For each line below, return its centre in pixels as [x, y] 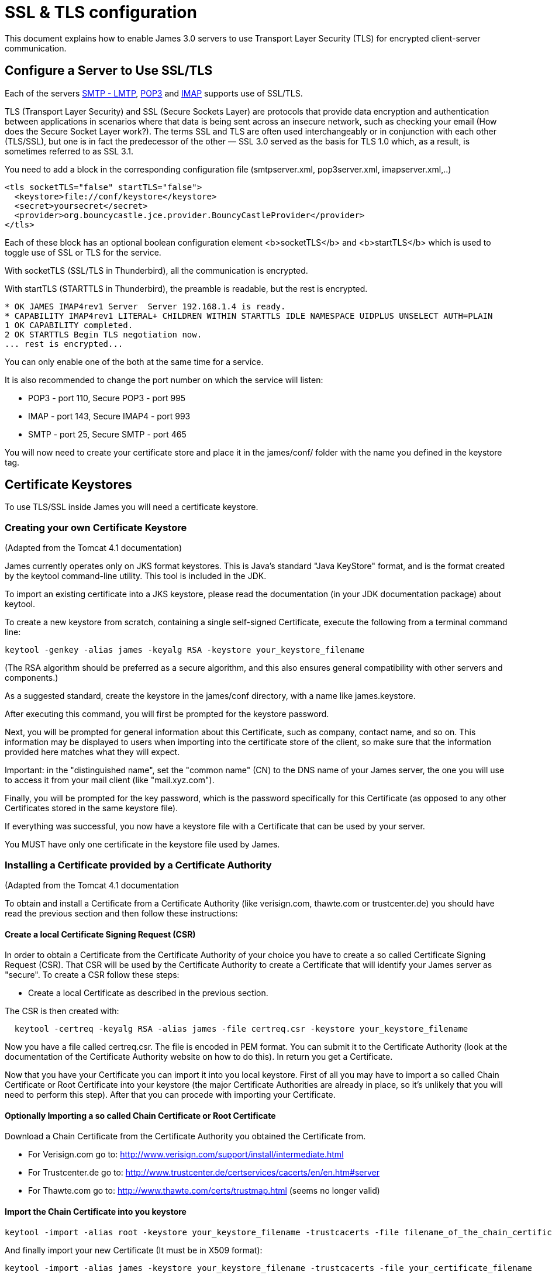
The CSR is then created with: [62, 1011]
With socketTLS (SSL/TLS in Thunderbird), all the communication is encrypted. [156, 270]
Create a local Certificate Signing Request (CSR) [100, 934]
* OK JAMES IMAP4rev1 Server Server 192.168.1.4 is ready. [145, 306]
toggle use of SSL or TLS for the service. [83, 252]
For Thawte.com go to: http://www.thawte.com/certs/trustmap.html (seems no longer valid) [204, 1191]
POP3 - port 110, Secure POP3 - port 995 [107, 398]
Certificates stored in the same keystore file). [92, 808]
